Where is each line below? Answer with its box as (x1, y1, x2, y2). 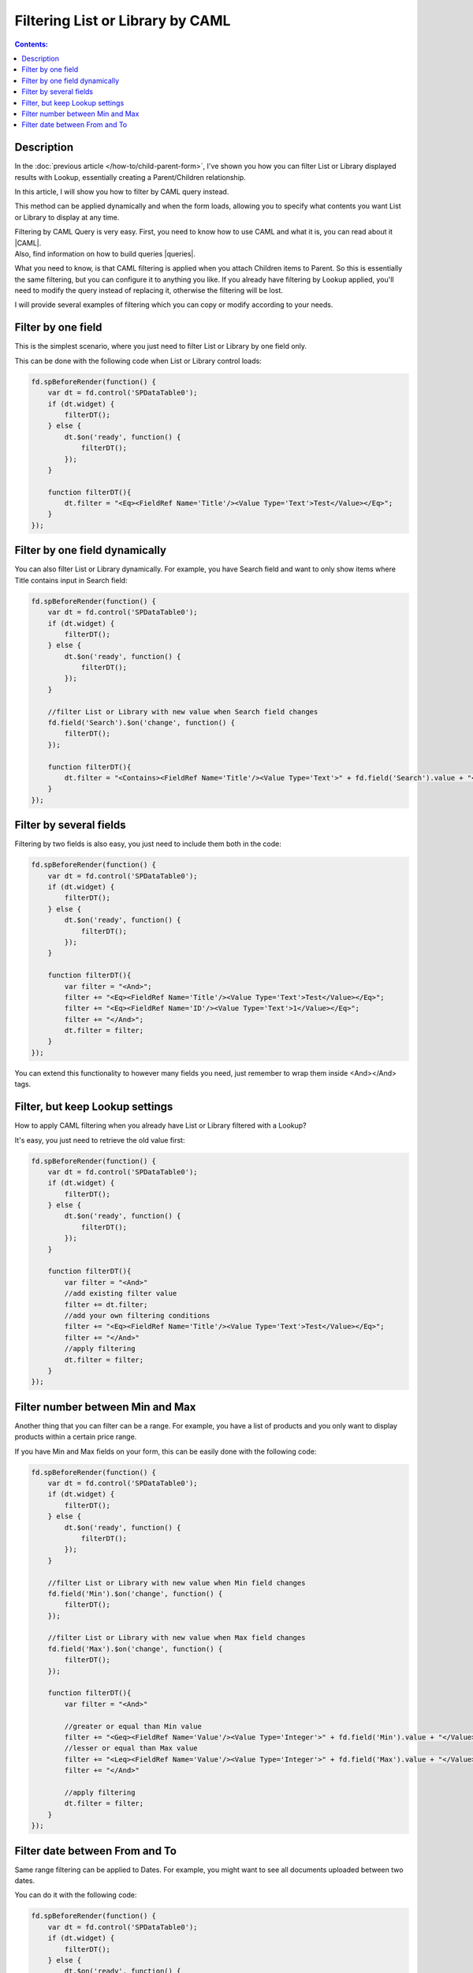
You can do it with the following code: (14, 1890, 137, 1900)
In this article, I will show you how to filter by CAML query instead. (14, 186, 229, 197)
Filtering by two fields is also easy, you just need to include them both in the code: (14, 839, 281, 848)
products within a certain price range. (14, 1432, 137, 1442)
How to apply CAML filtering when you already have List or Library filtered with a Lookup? (14, 1121, 307, 1130)
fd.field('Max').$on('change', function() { (47, 1644, 223, 1653)
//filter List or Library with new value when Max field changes (47, 1634, 306, 1642)
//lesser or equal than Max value (64, 1744, 198, 1753)
